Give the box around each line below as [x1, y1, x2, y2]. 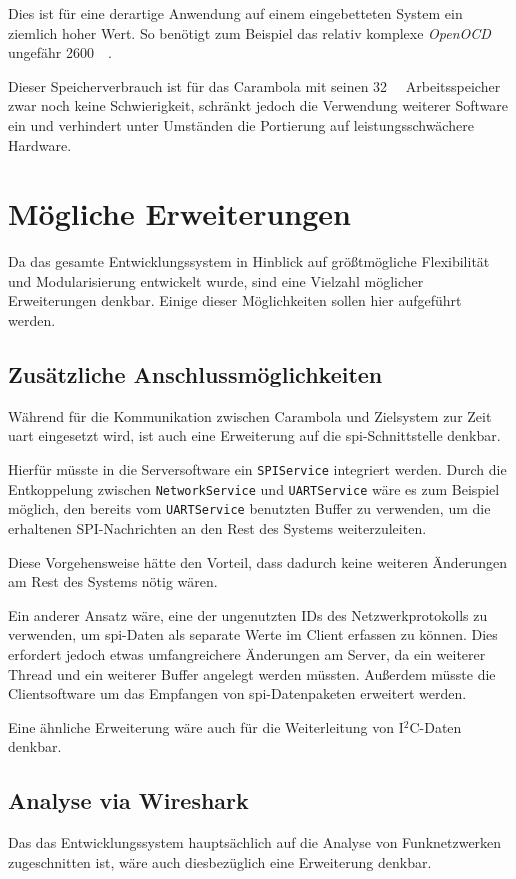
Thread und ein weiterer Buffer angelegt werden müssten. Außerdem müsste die [8, 663, 496, 684]
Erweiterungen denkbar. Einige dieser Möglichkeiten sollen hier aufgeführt [8, 290, 462, 311]
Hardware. [8, 134, 72, 155]
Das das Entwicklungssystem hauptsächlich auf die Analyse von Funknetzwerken [8, 832, 502, 853]
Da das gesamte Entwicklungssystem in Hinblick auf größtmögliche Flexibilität [8, 251, 490, 272]
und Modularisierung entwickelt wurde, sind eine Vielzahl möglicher [8, 270, 424, 291]
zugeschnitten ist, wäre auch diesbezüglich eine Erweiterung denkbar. [8, 851, 432, 872]
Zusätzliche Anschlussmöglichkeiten [8, 359, 383, 390]
